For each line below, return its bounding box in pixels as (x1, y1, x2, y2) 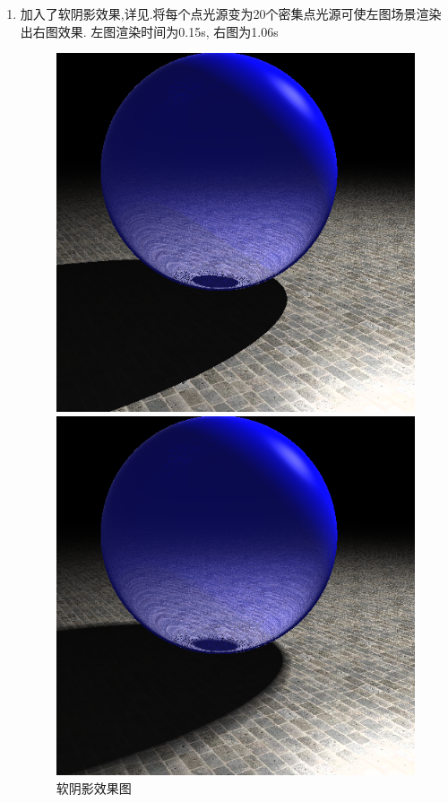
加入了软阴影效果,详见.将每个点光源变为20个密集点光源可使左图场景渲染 (20, 4, 442, 22)
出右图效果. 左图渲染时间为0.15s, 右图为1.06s (20, 22, 279, 40)
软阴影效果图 (56, 778, 132, 797)
